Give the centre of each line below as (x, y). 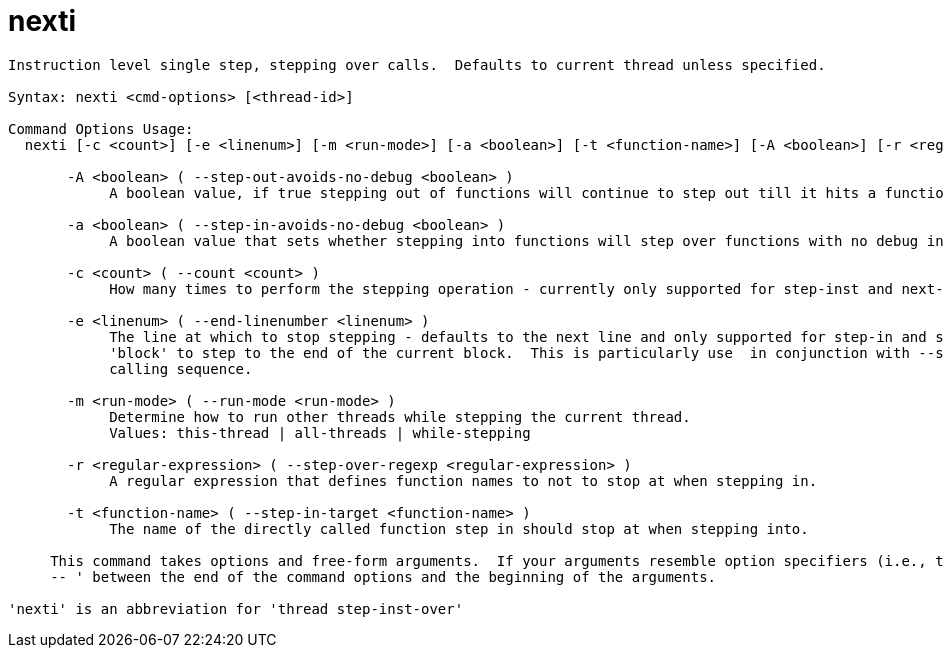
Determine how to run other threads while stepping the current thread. (400, 416)
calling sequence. (181, 368)
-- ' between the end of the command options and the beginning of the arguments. (383, 576)
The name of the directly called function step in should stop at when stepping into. (459, 528)
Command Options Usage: (101, 128)
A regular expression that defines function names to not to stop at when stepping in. (463, 480)
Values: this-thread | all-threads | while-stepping (320, 432)
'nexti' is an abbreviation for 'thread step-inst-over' (236, 608)
